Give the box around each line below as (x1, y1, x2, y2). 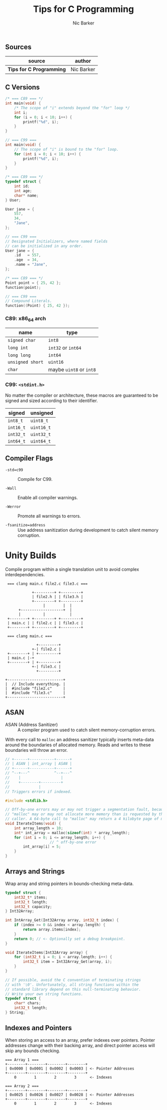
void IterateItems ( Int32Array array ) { (5, 950, 88, 955)
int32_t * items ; (14, 894, 48, 900)
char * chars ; (14, 1001, 41, 1006)
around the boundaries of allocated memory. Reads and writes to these (5, 742, 151, 748)
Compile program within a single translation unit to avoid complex (5, 566, 139, 572)
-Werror (5, 504, 21, 509)
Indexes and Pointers (5, 1024, 72, 1032)
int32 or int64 (48, 344, 82, 351)
